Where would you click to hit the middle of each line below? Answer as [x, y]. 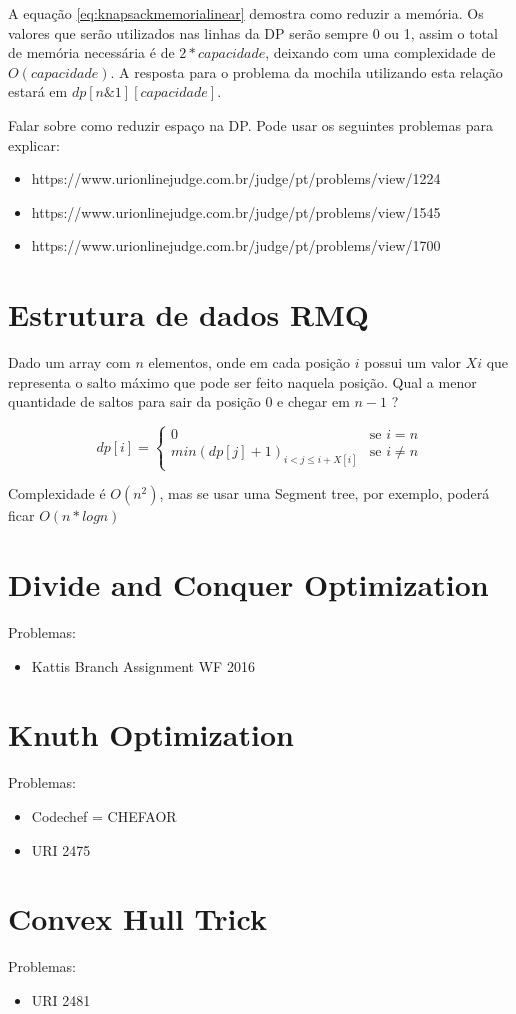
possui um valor [412, 362]
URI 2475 [61, 849]
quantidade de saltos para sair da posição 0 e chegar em [179, 401]
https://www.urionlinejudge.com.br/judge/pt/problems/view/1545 [236, 211]
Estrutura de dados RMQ [188, 314]
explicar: [34, 144]
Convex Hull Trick [137, 918]
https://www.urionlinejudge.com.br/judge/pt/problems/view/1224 [236, 178]
